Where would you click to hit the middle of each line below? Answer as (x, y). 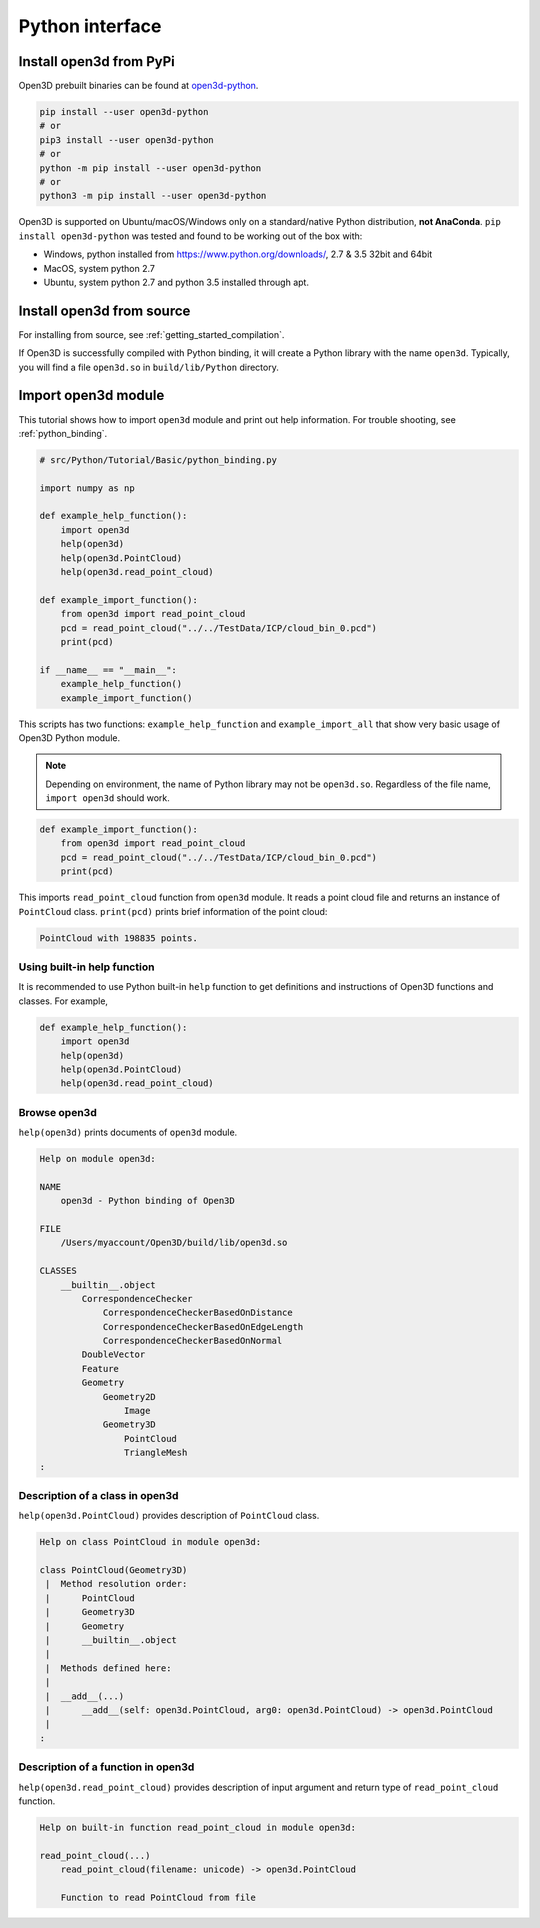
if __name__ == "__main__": (108, 669)
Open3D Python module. (69, 737)
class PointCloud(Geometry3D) (113, 1570)
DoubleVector (113, 1354)
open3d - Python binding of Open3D (147, 1201)
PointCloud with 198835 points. (119, 938)
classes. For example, (63, 1001)
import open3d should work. (107, 798)
